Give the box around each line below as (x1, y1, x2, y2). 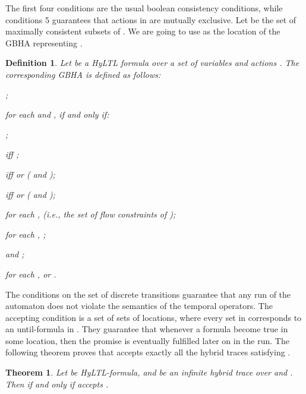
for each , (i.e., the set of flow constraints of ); (5, 208, 176, 220)
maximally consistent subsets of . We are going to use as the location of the (5, 25, 280, 37)
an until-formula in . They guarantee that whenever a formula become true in (5, 323, 288, 335)
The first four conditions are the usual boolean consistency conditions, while (5, 2, 283, 14)
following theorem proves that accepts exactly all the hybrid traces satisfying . (5, 346, 291, 358)
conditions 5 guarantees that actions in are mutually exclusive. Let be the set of (5, 13, 296, 26)
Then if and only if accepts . (5, 377, 109, 390)
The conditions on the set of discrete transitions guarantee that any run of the (5, 288, 291, 300)
